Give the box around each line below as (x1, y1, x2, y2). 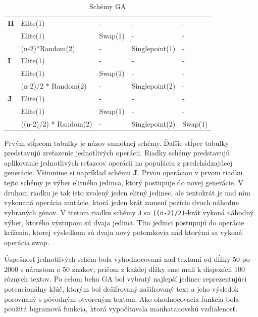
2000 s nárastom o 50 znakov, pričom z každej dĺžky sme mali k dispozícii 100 (4, 263, 245, 274)
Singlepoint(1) (131, 43, 176, 53)
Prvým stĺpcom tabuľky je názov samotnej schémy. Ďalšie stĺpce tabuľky (4, 137, 229, 148)
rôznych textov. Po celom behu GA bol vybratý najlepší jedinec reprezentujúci (4, 273, 247, 284)
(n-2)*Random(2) (21, 43, 75, 53)
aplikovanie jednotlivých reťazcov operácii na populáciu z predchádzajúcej (4, 157, 233, 168)
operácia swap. (4, 236, 49, 247)
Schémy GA (89, 1, 126, 11)
